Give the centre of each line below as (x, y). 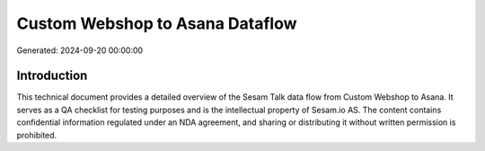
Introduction (52, 76)
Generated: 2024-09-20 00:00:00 (80, 50)
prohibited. (37, 135)
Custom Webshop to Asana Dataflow (157, 23)
